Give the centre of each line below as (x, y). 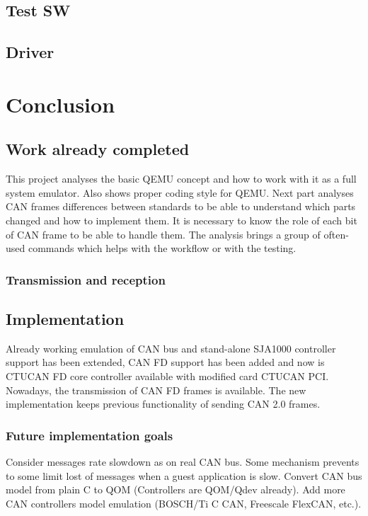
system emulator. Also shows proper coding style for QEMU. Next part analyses (180, 192)
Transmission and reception (86, 279)
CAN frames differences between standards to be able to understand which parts (181, 206)
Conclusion (61, 104)
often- (336, 234)
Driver (30, 52)
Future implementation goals (90, 435)
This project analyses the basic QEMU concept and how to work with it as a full (181, 179)
